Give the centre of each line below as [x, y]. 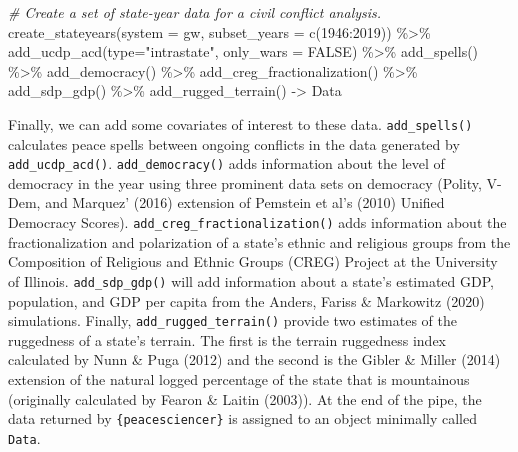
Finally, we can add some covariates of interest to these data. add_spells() [240, 123]
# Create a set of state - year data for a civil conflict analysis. [195, 12]
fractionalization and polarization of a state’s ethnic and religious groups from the [259, 241]
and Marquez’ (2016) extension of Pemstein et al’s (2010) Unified [245, 202]
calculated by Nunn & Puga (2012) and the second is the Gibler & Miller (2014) [254, 359]
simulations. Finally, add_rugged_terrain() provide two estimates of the [233, 320]
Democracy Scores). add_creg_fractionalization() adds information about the [257, 222]
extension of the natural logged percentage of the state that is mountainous [239, 379]
